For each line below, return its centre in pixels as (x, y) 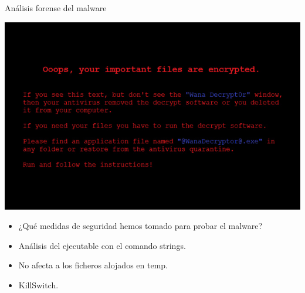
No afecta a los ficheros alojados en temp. (93, 265)
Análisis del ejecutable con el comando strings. (102, 245)
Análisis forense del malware (56, 8)
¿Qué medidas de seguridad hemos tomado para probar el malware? (140, 226)
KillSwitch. (38, 284)
